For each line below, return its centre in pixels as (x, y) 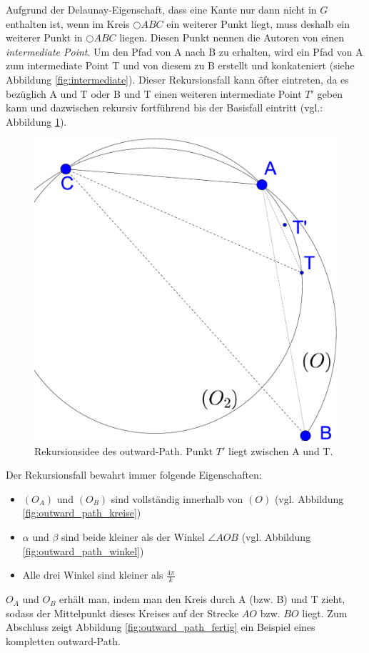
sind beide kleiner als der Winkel (133, 537)
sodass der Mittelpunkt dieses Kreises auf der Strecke (122, 613)
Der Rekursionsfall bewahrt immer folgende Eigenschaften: (134, 475)
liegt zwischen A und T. (281, 450)
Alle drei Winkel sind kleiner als (93, 575)
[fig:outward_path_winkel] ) (83, 550)
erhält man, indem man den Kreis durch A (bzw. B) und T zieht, (202, 599)
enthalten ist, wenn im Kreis (68, 23)
